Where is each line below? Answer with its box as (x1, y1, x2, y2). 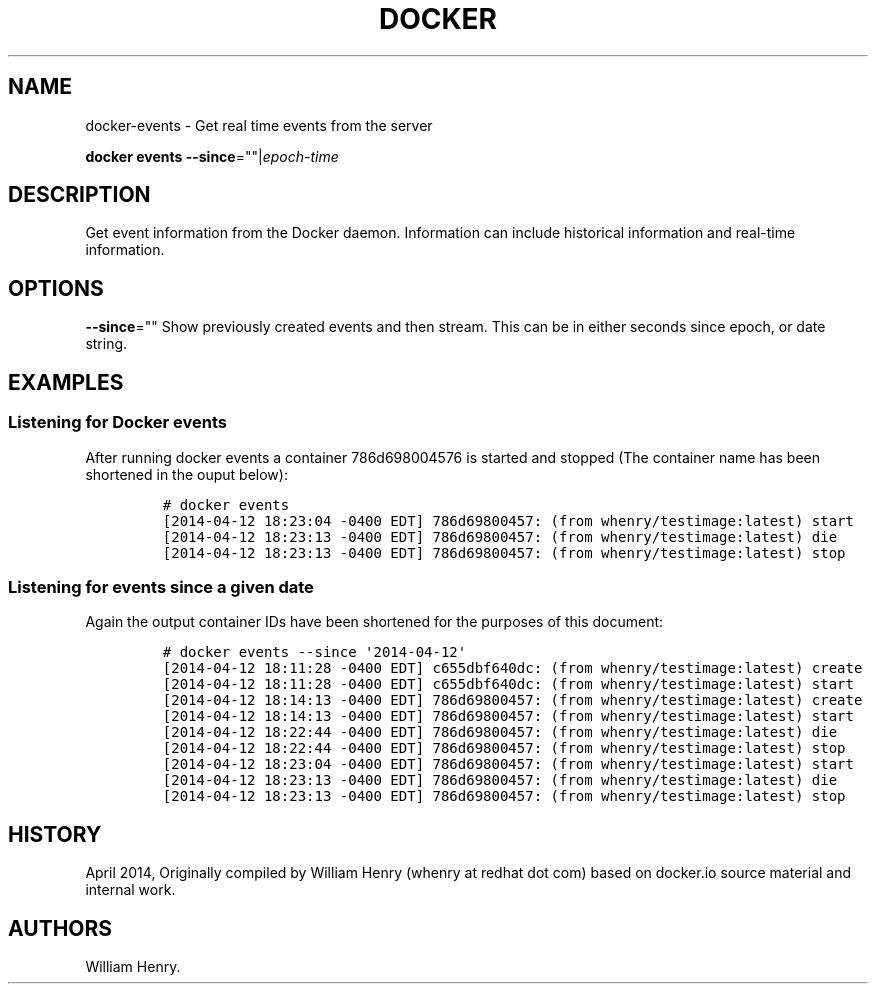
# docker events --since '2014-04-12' (162, 644, 467, 661)
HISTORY (8, 821, 102, 847)
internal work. (85, 881, 176, 899)
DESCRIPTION (8, 182, 151, 208)
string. (85, 335, 128, 353)
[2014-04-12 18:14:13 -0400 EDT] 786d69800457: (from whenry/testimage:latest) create (162, 692, 863, 709)
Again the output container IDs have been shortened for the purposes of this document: (85, 613, 664, 631)
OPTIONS (8, 275, 104, 301)
